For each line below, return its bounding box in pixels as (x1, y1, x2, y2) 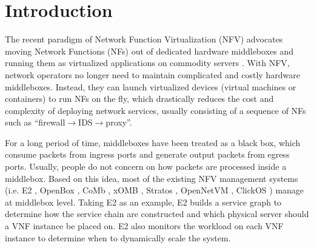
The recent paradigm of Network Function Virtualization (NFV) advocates (5, 33, 283, 45)
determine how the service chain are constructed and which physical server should (5, 207, 309, 220)
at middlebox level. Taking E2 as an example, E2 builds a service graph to (5, 195, 282, 208)
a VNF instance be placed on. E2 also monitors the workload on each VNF (5, 220, 284, 232)
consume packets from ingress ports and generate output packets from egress (5, 148, 290, 161)
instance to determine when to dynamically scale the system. (5, 231, 231, 244)
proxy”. (105, 116, 132, 129)
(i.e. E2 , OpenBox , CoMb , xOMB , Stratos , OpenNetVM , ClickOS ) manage (5, 184, 304, 196)
